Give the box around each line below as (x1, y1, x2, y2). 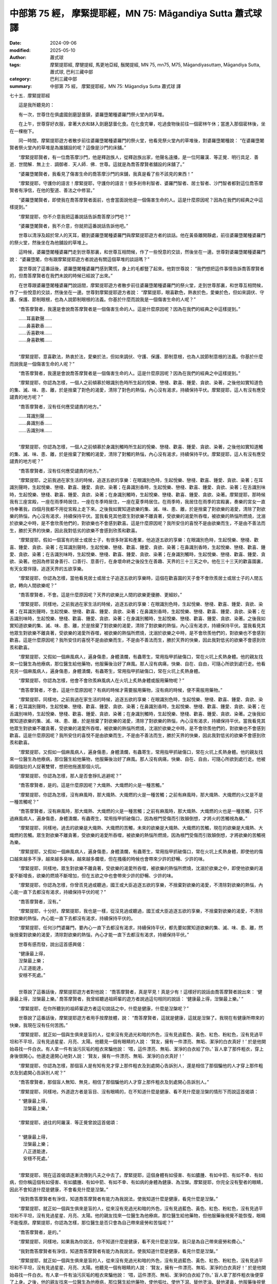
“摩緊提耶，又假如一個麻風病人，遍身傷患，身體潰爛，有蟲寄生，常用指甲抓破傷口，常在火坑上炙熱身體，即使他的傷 (18, 848, 264, 855)
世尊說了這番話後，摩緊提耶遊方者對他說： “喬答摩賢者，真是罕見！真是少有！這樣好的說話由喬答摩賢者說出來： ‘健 (18, 989, 263, 995)
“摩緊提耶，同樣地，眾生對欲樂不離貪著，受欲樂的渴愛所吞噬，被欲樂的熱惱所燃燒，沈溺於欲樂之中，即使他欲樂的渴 (18, 865, 264, 872)
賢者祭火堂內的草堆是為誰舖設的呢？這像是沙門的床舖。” (9, 144, 127, 151)
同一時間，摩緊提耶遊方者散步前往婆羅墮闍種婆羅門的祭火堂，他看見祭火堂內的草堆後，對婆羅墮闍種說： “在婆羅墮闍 (18, 138, 265, 144)
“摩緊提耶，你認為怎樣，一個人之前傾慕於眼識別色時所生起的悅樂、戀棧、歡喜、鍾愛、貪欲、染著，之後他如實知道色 (18, 380, 264, 386)
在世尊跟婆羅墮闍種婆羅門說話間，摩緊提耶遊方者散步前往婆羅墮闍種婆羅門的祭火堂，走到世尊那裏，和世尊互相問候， (18, 282, 266, 288)
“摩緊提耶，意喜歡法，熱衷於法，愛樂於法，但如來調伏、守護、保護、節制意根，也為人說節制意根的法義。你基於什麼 (18, 353, 264, 360)
